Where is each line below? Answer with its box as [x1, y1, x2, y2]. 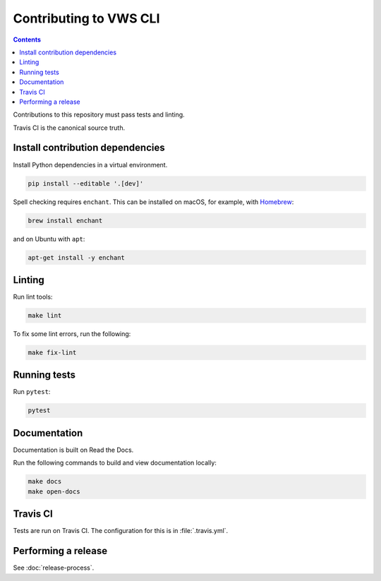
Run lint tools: [13, 293, 53, 301]
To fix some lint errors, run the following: [13, 329, 131, 338]
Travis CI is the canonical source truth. [13, 124, 126, 132]
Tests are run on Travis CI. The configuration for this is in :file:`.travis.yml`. [13, 527, 229, 535]
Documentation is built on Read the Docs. [13, 445, 134, 454]
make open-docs [28, 487, 80, 496]
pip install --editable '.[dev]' [28, 179, 144, 187]
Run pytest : [13, 388, 51, 396]
